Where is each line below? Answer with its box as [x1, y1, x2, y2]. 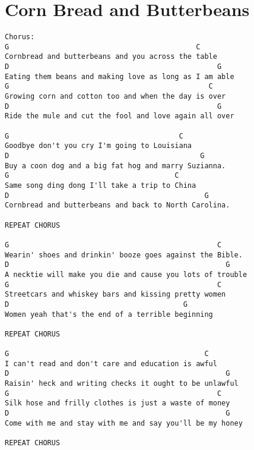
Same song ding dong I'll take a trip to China [5, 181, 196, 190]
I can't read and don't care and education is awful [5, 359, 217, 368]
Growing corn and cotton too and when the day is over [5, 92, 226, 101]
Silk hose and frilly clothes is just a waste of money [5, 399, 230, 408]
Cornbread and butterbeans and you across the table [5, 52, 217, 61]
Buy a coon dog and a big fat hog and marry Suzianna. [5, 161, 226, 170]
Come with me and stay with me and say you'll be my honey [5, 418, 243, 427]
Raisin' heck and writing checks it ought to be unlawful [5, 379, 239, 388]
